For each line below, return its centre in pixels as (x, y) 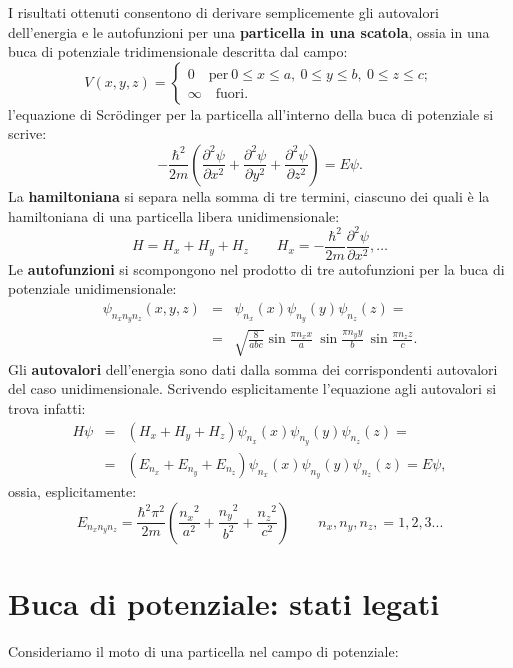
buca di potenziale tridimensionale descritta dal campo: (178, 51)
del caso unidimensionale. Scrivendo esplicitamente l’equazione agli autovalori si (252, 388)
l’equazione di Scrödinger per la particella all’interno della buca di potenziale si (251, 113)
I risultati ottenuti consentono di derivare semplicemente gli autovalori (223, 12)
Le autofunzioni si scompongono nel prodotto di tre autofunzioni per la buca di (256, 268)
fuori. (232, 93)
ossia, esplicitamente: (72, 490)
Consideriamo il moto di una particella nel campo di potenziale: (203, 650)
